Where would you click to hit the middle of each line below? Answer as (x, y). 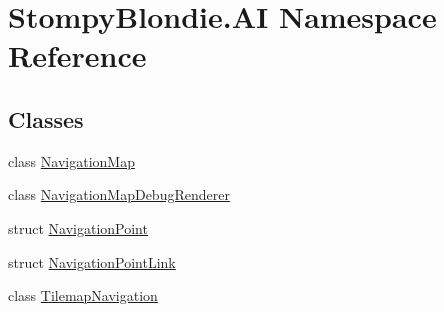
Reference (77, 55)
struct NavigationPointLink (92, 261)
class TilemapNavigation (83, 295)
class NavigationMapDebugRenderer (119, 194)
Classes (46, 118)
